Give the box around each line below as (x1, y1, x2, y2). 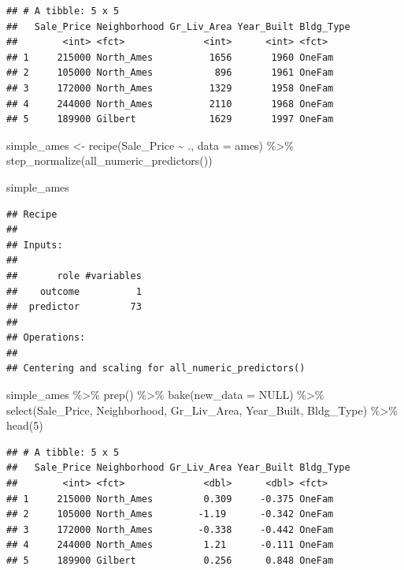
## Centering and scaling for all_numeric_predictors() (6, 363, 306, 374)
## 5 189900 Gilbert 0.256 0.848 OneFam (6, 555, 334, 566)
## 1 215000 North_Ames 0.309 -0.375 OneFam (6, 493, 334, 505)
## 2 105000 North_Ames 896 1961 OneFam (6, 67, 334, 79)
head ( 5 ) (6, 417, 43, 434)
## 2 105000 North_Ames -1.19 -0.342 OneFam (6, 509, 334, 520)
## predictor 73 (6, 301, 142, 313)
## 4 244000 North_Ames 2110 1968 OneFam (6, 98, 334, 110)
